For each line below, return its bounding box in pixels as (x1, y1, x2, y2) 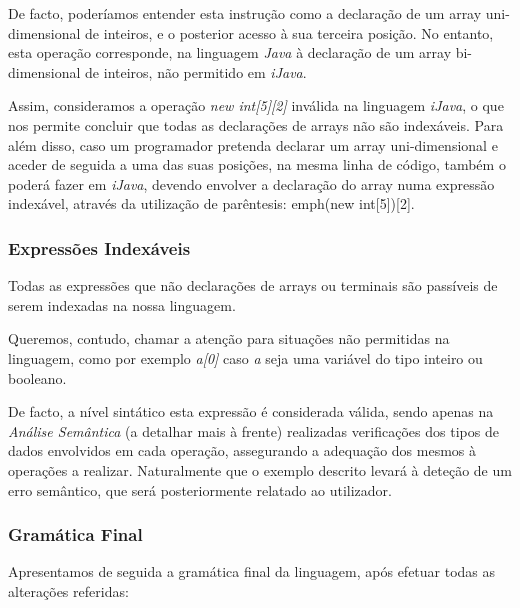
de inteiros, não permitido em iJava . (85, 61, 307, 82)
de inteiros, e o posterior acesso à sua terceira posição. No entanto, (85, 22, 494, 43)
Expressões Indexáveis (8, 235, 191, 260)
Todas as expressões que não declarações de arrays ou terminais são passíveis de (8, 275, 498, 296)
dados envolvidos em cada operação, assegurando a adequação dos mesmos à (8, 440, 477, 461)
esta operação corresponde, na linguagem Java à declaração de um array (8, 42, 452, 63)
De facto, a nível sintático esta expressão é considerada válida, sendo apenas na (8, 401, 494, 422)
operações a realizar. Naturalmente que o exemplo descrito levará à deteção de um (8, 459, 512, 480)
